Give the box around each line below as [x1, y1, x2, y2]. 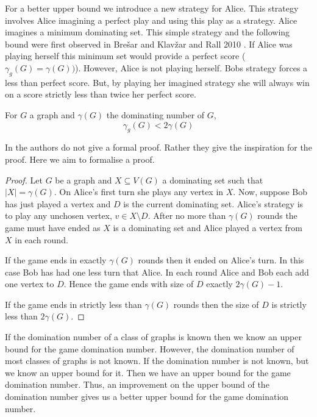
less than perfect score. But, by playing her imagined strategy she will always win [5, 76, 310, 88]
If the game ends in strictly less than [5, 298, 142, 310]
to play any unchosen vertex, [5, 209, 112, 222]
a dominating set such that [162, 173, 263, 186]
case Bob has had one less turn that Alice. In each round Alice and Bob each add [5, 265, 309, 278]
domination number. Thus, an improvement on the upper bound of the [5, 378, 269, 391]
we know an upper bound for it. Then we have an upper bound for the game [5, 366, 291, 379]
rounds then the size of [173, 298, 259, 310]
